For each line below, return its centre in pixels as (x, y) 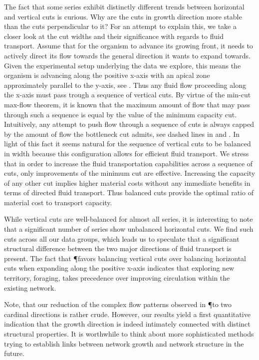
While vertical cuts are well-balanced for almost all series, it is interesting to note (129, 219)
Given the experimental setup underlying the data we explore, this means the (123, 65)
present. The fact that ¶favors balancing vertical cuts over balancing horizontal (125, 258)
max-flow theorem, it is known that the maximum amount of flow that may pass (127, 104)
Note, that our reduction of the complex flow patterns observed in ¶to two (118, 304)
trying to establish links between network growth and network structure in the (124, 343)
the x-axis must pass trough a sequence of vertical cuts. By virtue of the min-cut (128, 95)
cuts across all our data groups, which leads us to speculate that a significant (122, 238)
